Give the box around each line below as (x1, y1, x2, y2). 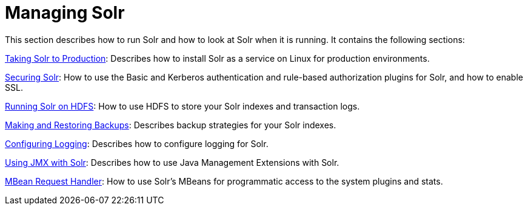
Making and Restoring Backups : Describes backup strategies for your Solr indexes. (5, 119, 336, 130)
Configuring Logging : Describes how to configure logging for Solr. (5, 138, 269, 149)
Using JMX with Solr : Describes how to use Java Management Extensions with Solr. (5, 157, 339, 168)
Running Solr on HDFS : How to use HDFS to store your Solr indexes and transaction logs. (5, 100, 360, 111)
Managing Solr (5, 2, 125, 23)
